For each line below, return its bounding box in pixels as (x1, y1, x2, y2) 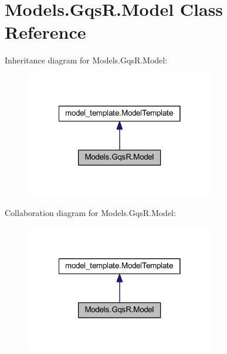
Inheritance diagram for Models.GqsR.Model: (5, 54, 168, 66)
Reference (5, 20, 86, 44)
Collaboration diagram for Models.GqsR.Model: (5, 207, 176, 219)
